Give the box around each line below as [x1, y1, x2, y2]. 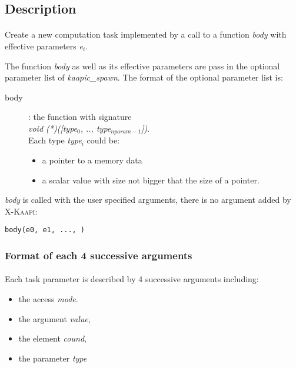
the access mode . [18, 293, 78, 305]
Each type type [28, 134, 82, 146]
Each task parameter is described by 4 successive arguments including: [5, 273, 259, 285]
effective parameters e [5, 39, 83, 52]
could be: [87, 134, 120, 146]
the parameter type [18, 352, 87, 364]
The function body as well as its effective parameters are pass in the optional [5, 59, 280, 72]
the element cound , [18, 332, 87, 344]
